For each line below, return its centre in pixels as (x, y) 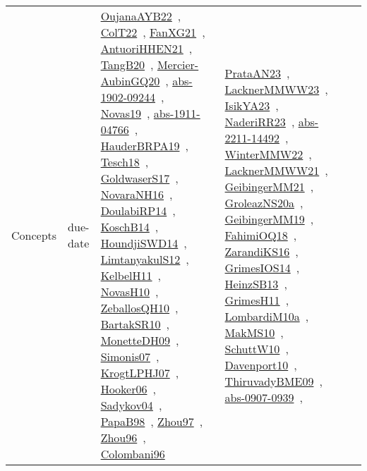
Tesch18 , (125, 162)
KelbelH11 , (131, 275)
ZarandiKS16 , (261, 251)
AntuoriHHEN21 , (146, 48)
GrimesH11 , (257, 300)
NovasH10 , (130, 292)
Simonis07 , (130, 356)
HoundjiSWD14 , (144, 243)
